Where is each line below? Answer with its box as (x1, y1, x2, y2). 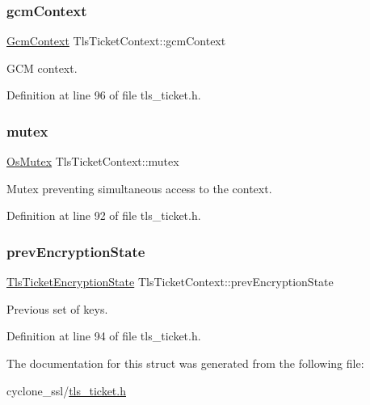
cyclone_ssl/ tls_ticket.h (6, 382, 126, 399)
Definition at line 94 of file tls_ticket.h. (6, 327, 201, 344)
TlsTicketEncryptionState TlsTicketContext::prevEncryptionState (6, 273, 334, 290)
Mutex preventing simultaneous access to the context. (6, 179, 272, 196)
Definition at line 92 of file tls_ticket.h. (6, 207, 201, 224)
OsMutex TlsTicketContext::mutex (6, 153, 179, 170)
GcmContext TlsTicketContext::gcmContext (6, 32, 226, 49)
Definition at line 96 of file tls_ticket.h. (6, 86, 201, 103)
